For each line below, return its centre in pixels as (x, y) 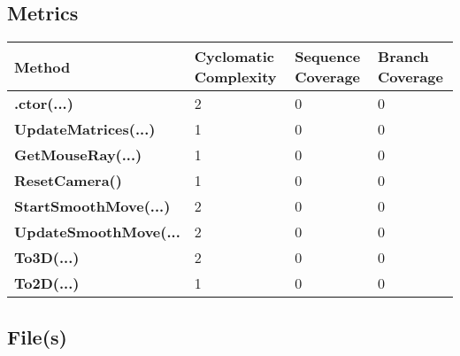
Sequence (328, 57)
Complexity (235, 77)
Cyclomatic (234, 57)
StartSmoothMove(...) (92, 206)
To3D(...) (47, 258)
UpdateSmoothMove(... (97, 232)
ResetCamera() (68, 181)
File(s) (37, 336)
